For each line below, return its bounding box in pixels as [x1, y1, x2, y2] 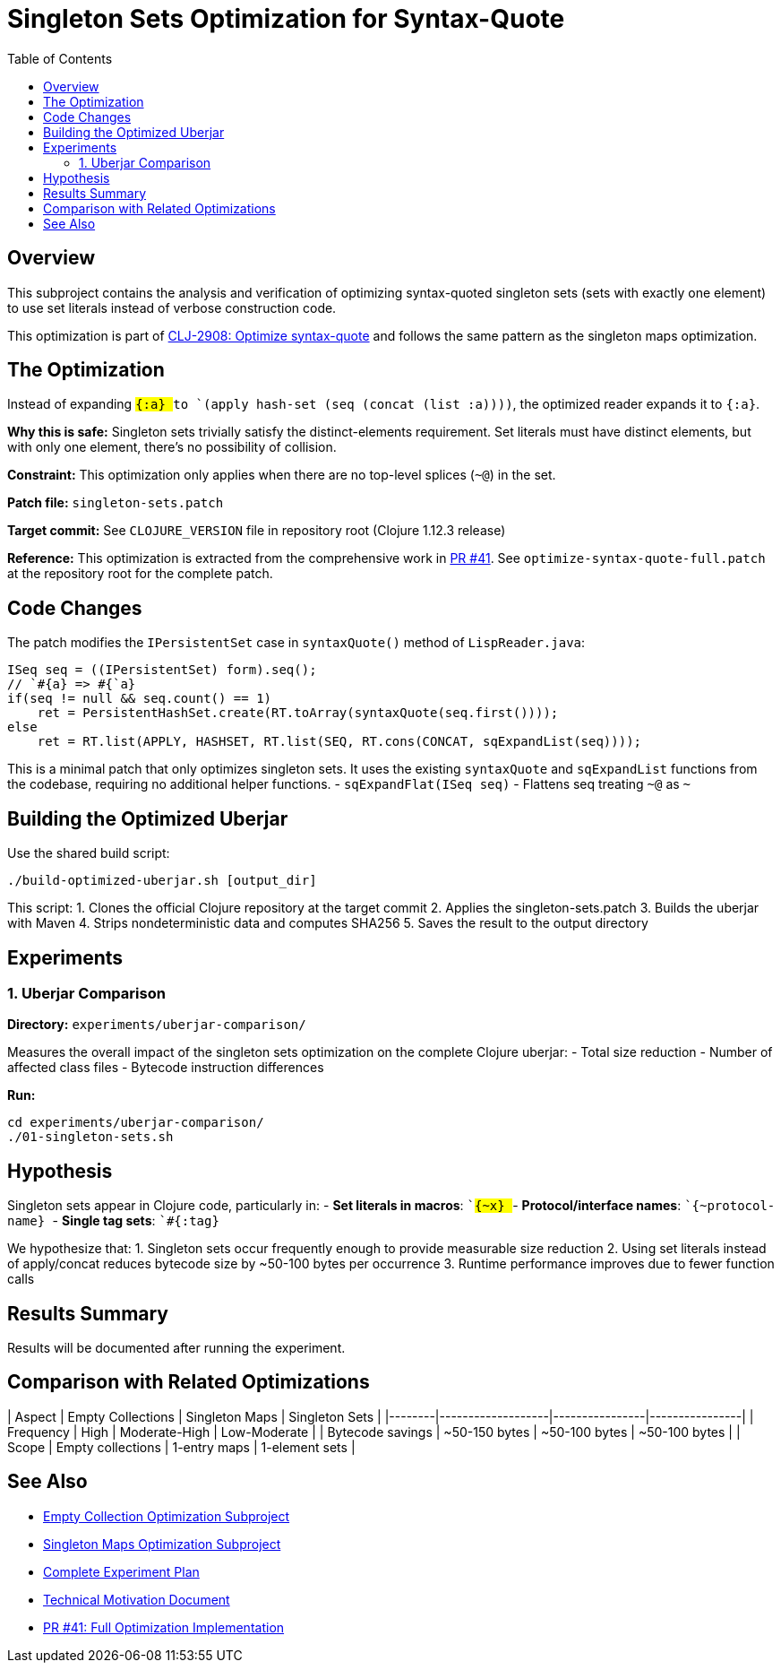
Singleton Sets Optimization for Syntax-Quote [7, 4, 565, 34]
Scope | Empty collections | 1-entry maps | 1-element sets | [7, 1439, 356, 1455]
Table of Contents [7, 50, 113, 66]
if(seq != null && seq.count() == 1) [7, 691, 272, 706]
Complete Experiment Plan [43, 1563, 200, 1579]
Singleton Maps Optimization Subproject [43, 1536, 281, 1552]
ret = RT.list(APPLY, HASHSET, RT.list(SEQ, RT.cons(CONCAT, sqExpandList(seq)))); [37, 734, 642, 749]
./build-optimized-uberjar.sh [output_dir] [7, 873, 317, 888]
